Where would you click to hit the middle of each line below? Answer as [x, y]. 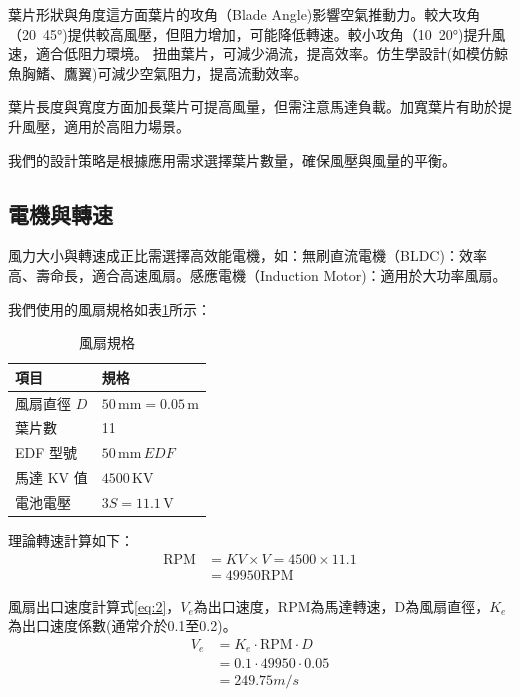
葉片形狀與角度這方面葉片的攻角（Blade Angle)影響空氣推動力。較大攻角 [244, 14]
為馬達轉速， [352, 605]
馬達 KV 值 [51, 477]
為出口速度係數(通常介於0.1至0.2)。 [122, 625]
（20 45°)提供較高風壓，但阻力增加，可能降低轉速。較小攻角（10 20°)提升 [250, 33]
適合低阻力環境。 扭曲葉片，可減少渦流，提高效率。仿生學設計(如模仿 [265, 53]
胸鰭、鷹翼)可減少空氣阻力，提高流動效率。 [164, 72]
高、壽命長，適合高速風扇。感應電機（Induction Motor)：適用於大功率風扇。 [257, 274]
